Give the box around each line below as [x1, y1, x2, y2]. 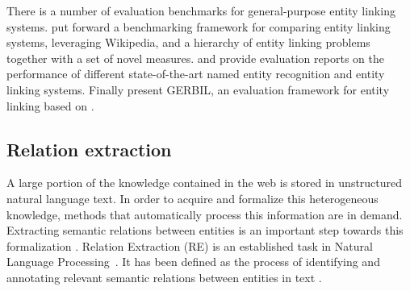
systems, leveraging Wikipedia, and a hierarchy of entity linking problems [6, 34, 370, 51]
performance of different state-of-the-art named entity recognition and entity [6, 65, 385, 82]
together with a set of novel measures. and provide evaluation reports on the [6, 49, 384, 66]
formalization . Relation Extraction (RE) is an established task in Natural [6, 237, 373, 254]
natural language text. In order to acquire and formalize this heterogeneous [6, 189, 379, 206]
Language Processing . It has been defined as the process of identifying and [6, 253, 380, 270]
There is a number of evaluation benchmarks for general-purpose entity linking [6, 2, 395, 19]
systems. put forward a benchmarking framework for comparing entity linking [6, 18, 391, 35]
